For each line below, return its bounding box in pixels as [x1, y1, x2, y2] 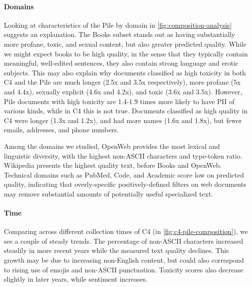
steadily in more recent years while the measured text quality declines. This [4, 245, 229, 255]
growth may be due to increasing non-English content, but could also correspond [4, 255, 244, 265]
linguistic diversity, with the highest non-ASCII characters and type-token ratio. [4, 150, 242, 161]
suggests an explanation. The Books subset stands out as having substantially [4, 29, 235, 39]
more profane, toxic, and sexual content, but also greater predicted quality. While [4, 38, 247, 49]
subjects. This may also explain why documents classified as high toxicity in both [4, 67, 246, 77]
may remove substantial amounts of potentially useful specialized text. [4, 188, 213, 198]
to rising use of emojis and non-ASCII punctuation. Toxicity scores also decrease [4, 264, 243, 274]
